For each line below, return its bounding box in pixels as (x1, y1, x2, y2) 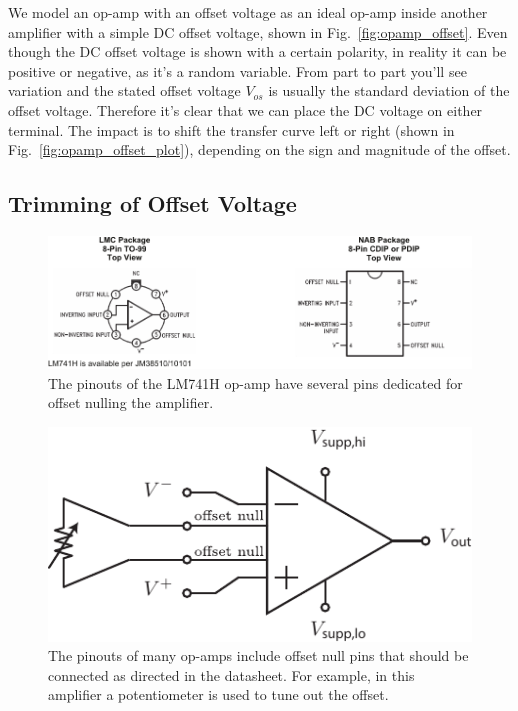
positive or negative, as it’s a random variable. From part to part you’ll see (8, 60, 467, 81)
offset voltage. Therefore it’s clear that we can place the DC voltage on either (8, 99, 483, 120)
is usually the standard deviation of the (268, 80, 510, 101)
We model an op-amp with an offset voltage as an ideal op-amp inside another (8, 2, 488, 22)
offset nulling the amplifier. (48, 392, 214, 413)
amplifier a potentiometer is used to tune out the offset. (48, 684, 389, 705)
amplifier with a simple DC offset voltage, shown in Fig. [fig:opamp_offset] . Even (8, 21, 508, 42)
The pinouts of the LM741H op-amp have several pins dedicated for (48, 372, 463, 393)
